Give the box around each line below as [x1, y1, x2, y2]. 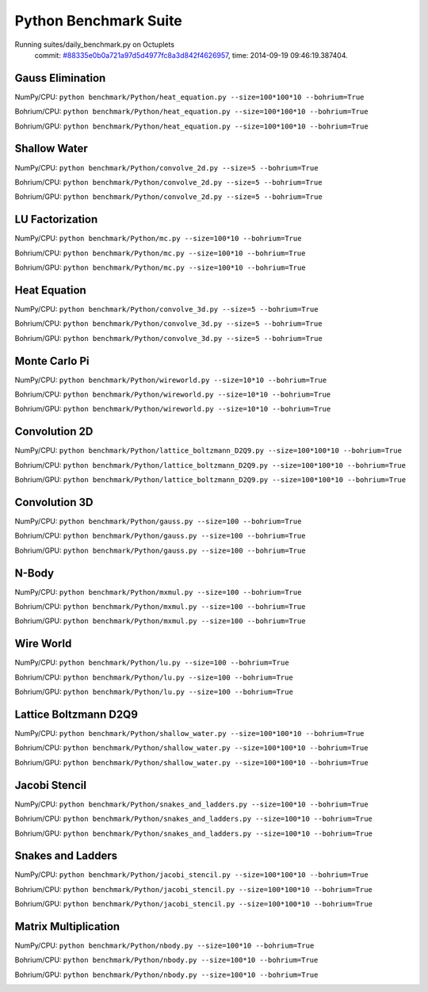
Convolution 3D [14, 496, 94, 509]
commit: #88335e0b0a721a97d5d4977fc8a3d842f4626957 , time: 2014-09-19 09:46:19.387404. [34, 50, 348, 59]
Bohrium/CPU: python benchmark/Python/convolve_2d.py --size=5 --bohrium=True [14, 177, 323, 186]
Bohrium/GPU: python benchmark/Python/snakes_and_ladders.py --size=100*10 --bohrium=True [14, 829, 373, 838]
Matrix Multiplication [14, 920, 120, 933]
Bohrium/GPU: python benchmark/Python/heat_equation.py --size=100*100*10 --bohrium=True [14, 121, 369, 131]
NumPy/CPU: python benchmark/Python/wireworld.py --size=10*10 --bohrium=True [14, 375, 327, 385]
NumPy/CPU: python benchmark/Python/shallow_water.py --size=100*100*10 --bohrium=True [14, 729, 365, 738]
